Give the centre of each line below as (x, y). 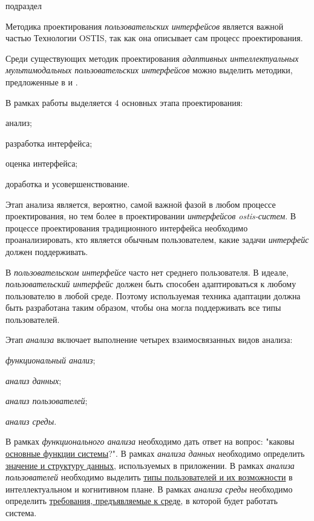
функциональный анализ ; (51, 360)
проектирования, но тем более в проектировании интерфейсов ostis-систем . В (151, 216)
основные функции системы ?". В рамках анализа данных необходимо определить (155, 453)
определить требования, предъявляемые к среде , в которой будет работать (142, 501)
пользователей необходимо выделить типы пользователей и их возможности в (149, 477)
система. (21, 513)
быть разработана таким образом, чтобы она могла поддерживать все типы (143, 307)
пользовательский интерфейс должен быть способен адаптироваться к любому (151, 284)
